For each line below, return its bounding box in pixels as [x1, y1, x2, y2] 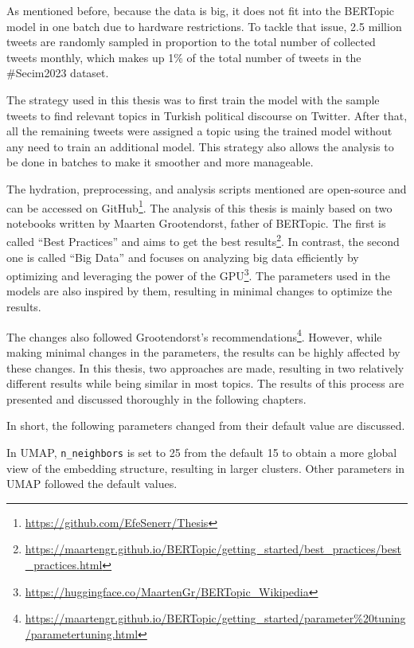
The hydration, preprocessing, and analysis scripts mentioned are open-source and [6, 180, 407, 197]
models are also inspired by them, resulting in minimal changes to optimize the [6, 283, 393, 299]
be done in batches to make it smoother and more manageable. [6, 154, 314, 170]
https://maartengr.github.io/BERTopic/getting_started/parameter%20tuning [25, 610, 406, 627]
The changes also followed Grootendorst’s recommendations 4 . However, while [6, 326, 382, 345]
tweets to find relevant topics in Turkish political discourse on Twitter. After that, [6, 107, 408, 123]
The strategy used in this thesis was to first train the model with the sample [6, 91, 380, 107]
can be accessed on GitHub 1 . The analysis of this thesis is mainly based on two [6, 197, 393, 216]
